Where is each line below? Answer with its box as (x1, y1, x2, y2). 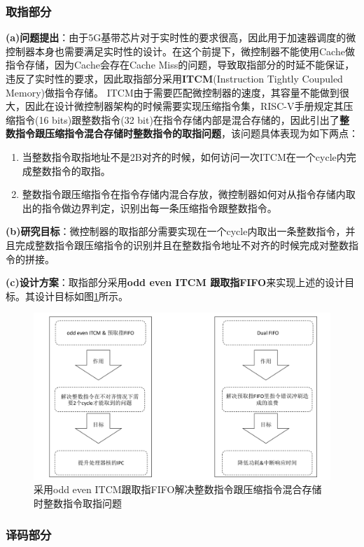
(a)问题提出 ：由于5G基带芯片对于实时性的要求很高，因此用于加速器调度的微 (6, 30, 356, 45)
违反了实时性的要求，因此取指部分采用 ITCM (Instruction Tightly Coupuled (6, 71, 343, 85)
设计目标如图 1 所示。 (34, 288, 128, 303)
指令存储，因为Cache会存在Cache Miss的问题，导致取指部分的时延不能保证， (6, 57, 355, 72)
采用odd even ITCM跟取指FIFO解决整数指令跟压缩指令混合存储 (34, 482, 322, 497)
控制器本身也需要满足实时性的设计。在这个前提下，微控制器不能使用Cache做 (6, 43, 355, 58)
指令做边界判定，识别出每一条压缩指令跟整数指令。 (41, 200, 277, 215)
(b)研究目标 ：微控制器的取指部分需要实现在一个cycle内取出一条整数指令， (6, 224, 346, 239)
